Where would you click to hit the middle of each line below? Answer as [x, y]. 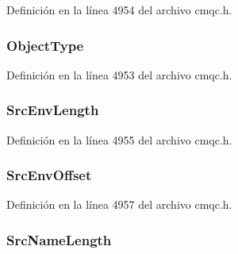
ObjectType [45, 45]
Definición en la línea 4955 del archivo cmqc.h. [119, 139]
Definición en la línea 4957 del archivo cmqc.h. [119, 204]
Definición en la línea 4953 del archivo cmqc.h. [119, 74]
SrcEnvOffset [49, 175]
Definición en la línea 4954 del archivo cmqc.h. [119, 10]
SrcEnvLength [53, 110]
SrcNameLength [59, 239]
